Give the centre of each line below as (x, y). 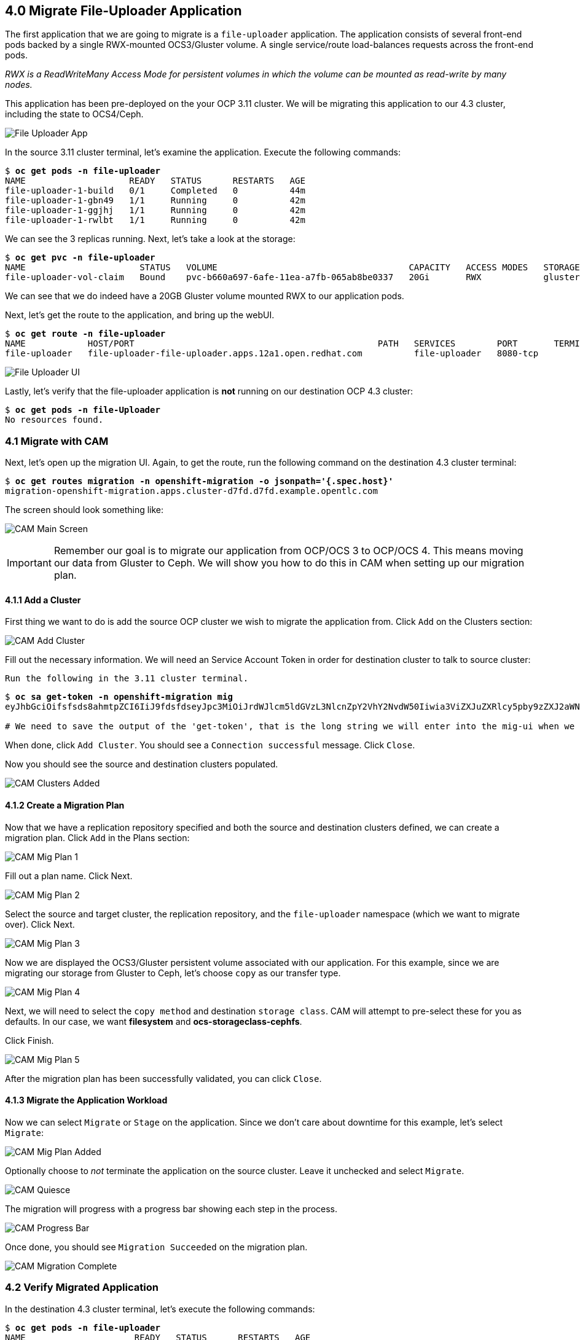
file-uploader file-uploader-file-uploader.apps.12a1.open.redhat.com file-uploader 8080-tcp (272, 354)
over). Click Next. (40, 924)
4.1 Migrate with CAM (57, 441)
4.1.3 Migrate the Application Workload (86, 1100)
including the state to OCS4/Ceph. (74, 114)
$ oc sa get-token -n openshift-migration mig (119, 697)
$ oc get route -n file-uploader (85, 334)
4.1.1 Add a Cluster (43, 600)
